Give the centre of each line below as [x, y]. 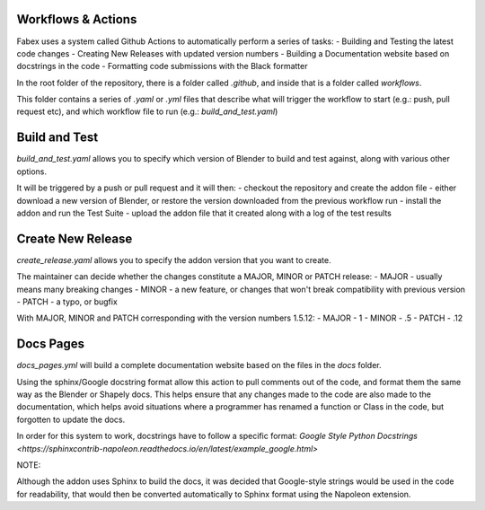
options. [32, 171]
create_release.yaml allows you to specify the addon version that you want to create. [174, 259]
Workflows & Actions [77, 19]
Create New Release [75, 238]
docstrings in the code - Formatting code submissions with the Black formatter [162, 66]
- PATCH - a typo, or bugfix [67, 302]
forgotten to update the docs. [71, 419]
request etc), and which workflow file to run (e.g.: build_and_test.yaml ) [147, 111]
